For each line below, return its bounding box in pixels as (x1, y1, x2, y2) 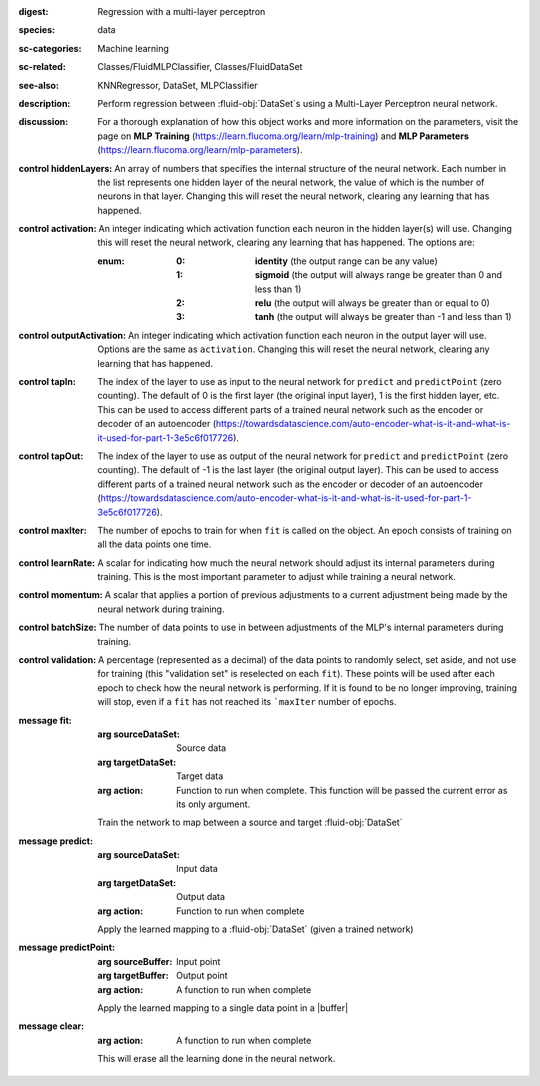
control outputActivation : (18, 329, 127, 341)
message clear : (18, 1020, 85, 1032)
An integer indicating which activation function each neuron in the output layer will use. (127, 329, 487, 341)
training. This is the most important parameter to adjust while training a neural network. (97, 571, 457, 583)
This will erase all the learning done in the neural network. (97, 1053, 336, 1065)
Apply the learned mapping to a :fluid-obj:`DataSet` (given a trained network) (97, 923, 414, 935)
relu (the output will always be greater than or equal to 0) (255, 297, 490, 309)
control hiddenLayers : (18, 162, 113, 174)
